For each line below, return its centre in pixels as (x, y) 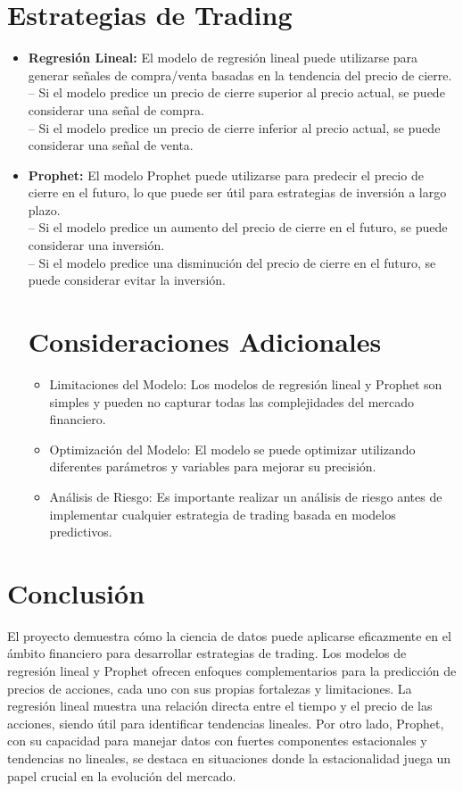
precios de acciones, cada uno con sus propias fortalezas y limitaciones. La (210, 688)
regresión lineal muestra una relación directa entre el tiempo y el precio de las (220, 706)
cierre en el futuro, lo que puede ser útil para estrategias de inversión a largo (237, 192)
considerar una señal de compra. (116, 109)
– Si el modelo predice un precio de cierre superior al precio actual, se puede (236, 92)
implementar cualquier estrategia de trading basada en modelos (223, 514)
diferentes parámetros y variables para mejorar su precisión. (213, 466)
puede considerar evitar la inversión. (127, 280)
